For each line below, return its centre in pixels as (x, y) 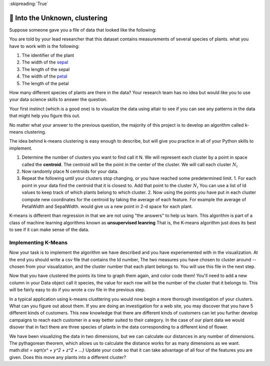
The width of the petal (44, 76)
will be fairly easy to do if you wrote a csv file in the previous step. (77, 290)
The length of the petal (45, 83)
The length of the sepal (46, 69)
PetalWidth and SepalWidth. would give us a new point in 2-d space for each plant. (107, 206)
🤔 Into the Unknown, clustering (58, 18)
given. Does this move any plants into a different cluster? (68, 357)
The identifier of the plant (48, 56)
